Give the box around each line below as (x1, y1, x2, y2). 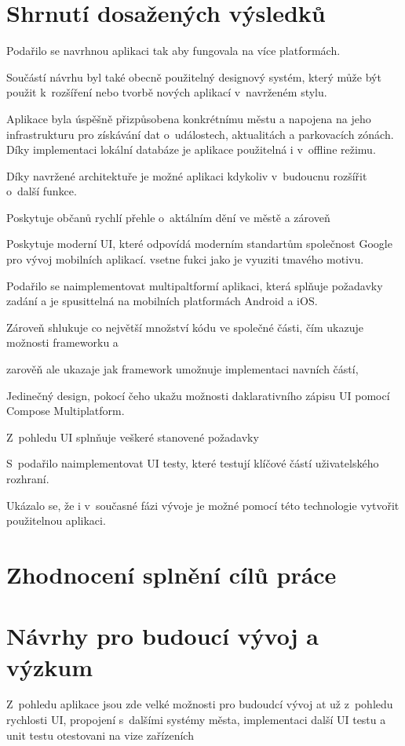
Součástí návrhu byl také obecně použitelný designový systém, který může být (6, 68, 381, 85)
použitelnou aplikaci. (6, 512, 106, 529)
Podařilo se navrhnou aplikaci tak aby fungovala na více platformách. (6, 42, 341, 59)
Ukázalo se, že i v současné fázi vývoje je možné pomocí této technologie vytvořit (6, 497, 400, 513)
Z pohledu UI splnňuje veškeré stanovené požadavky (6, 428, 259, 445)
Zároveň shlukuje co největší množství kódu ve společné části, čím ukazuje (6, 318, 363, 335)
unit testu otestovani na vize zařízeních (6, 726, 194, 743)
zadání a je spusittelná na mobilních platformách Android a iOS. (6, 293, 318, 309)
